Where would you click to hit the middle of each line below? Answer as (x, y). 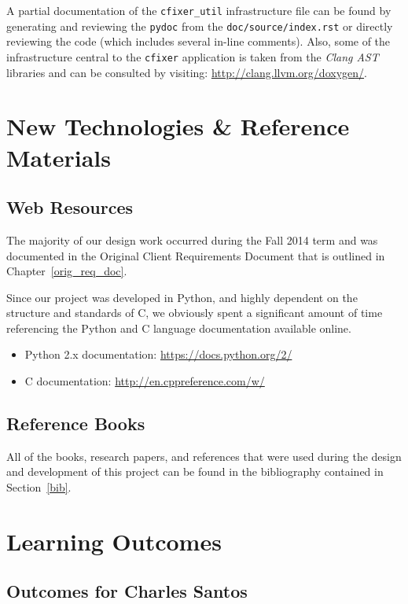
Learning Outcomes (114, 541)
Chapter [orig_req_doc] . (67, 271)
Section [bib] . (39, 487)
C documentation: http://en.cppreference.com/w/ (145, 381)
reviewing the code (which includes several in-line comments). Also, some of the (198, 41)
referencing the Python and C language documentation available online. (179, 328)
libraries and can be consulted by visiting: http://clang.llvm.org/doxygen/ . (187, 72)
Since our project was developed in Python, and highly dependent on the (182, 297)
